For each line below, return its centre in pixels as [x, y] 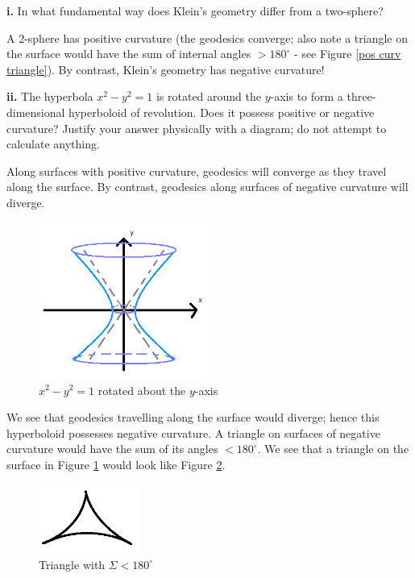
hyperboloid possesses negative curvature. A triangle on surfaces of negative [193, 432]
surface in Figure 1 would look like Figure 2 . [116, 464]
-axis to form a [307, 96]
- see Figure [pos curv [348, 54]
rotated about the [142, 390]
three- [361, 96]
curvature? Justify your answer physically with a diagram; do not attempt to [197, 128]
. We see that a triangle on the [333, 449]
